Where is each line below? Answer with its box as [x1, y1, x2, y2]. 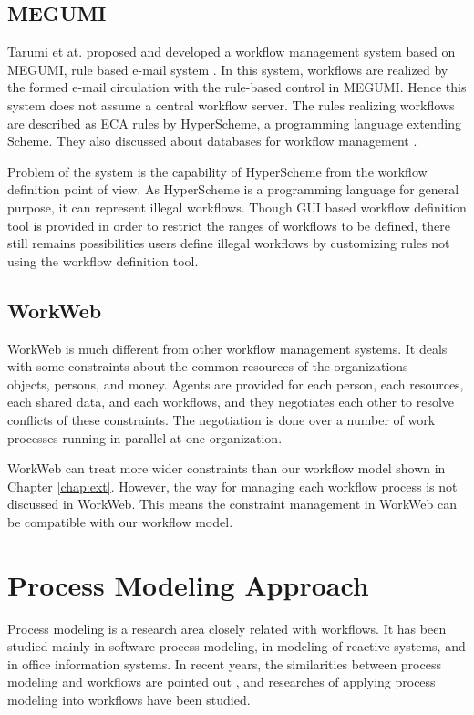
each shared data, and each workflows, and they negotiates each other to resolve [7, 392, 455, 411]
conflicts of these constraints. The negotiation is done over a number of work [7, 409, 436, 429]
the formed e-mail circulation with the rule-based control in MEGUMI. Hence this [7, 78, 467, 97]
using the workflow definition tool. [7, 251, 199, 270]
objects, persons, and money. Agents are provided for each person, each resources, [7, 374, 464, 393]
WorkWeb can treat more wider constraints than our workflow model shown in [7, 459, 446, 478]
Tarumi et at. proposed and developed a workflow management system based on [7, 42, 456, 61]
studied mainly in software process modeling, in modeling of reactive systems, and [7, 637, 466, 656]
